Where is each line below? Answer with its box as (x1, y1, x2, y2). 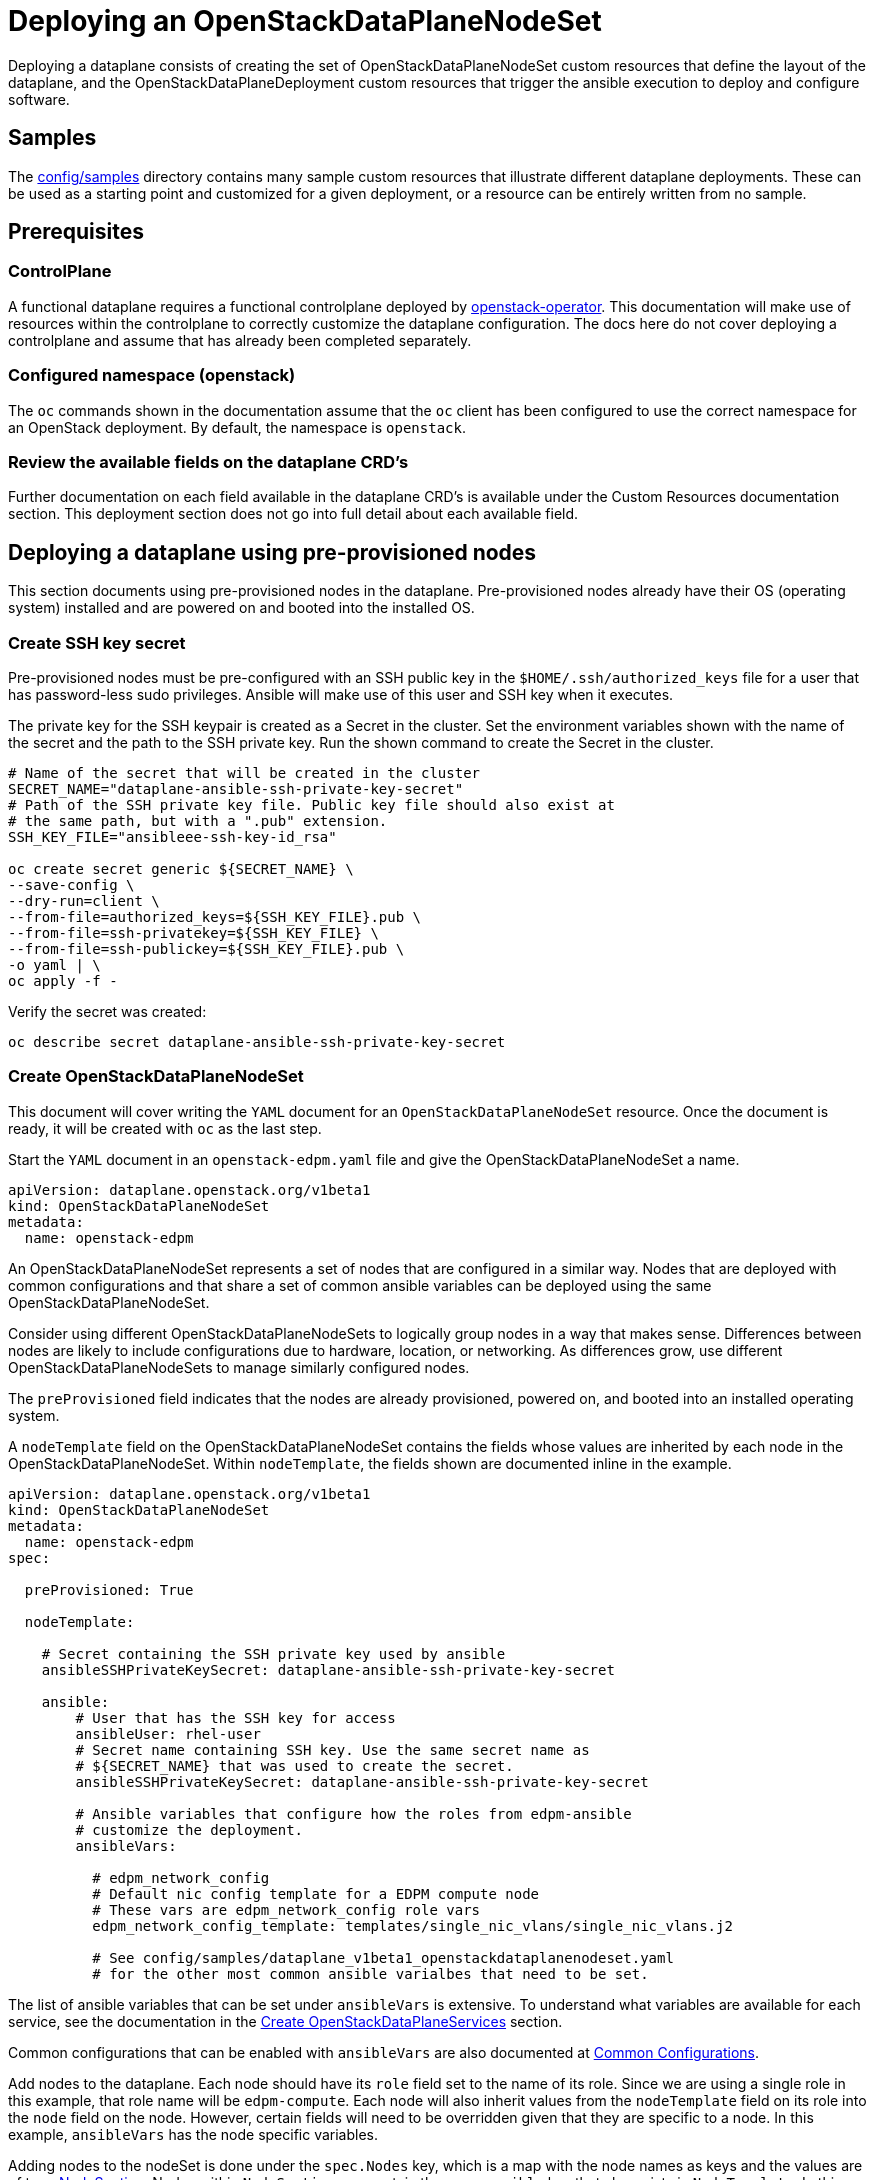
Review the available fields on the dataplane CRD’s (8, 451, 409, 472)
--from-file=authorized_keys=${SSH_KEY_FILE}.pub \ (8, 908, 422, 925)
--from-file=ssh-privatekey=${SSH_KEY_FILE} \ (8, 924, 379, 941)
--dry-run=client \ (8, 892, 160, 909)
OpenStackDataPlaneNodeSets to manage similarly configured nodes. (8, 1358, 470, 1376)
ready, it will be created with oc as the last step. (8, 1119, 322, 1137)
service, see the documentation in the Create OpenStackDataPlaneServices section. (8, 2012, 563, 2030)
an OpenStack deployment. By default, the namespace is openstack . (8, 418, 466, 436)
